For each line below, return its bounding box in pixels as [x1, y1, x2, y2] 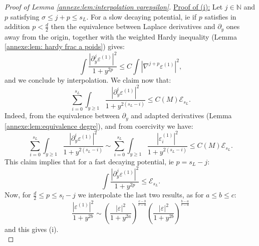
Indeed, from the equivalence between [5, 110, 120, 121]
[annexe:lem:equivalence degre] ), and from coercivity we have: [5, 120, 193, 131]
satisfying [10, 11, 40, 22]
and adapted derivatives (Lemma [131, 110, 232, 121]
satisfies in [204, 11, 236, 22]
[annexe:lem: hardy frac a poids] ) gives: [5, 41, 125, 52]
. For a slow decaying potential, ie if [86, 11, 197, 22]
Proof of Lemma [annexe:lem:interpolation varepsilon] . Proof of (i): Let [5, 2, 223, 12]
